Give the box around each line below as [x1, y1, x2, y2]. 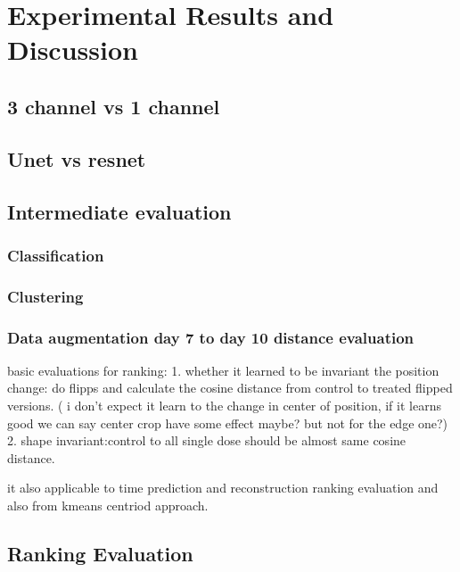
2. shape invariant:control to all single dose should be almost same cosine [7, 431, 407, 450]
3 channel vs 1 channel [7, 92, 220, 120]
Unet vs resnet [7, 145, 146, 172]
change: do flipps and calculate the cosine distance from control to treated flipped [7, 378, 453, 397]
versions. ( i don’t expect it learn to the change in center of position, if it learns [7, 396, 441, 414]
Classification [7, 244, 104, 266]
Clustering [7, 285, 84, 307]
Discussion [7, 31, 138, 68]
